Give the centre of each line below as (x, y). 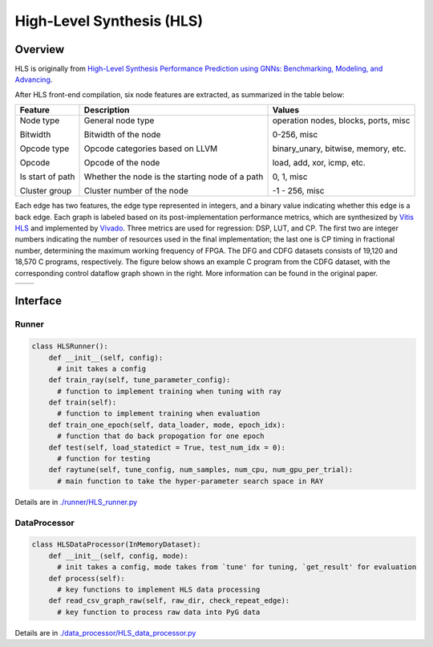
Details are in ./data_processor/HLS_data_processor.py (105, 633)
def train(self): (83, 403)
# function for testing (104, 459)
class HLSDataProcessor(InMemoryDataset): (116, 545)
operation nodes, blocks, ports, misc (341, 120)
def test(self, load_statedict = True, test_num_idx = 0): (167, 447)
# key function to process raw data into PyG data (159, 612)
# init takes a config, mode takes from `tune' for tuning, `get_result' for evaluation (237, 567)
